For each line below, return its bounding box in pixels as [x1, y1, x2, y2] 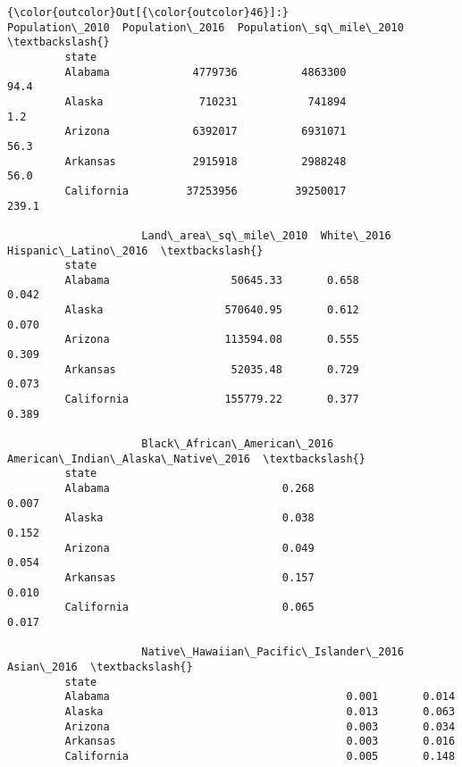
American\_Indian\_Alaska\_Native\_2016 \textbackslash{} [7, 452, 365, 465]
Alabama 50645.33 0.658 [64, 273, 359, 287]
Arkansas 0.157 [64, 571, 315, 584]
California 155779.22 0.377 [64, 393, 359, 406]
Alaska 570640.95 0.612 [64, 304, 359, 317]
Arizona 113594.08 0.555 [64, 333, 359, 346]
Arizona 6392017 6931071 [64, 125, 347, 138]
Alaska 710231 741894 [64, 95, 347, 108]
